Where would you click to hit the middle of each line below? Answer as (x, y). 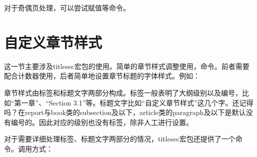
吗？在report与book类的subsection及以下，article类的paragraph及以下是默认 (125, 112)
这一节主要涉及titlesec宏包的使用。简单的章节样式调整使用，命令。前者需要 (127, 66)
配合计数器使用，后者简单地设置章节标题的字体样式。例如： (102, 76)
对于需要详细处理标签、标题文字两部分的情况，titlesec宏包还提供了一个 (120, 139)
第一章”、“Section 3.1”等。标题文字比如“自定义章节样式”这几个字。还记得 (134, 102)
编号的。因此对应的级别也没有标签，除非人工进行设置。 (102, 122)
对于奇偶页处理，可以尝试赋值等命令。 (67, 7)
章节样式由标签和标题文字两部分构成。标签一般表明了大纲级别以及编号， (123, 92)
